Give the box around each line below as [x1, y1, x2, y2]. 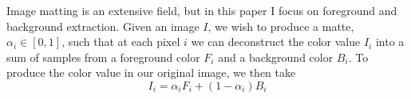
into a [375, 33, 405, 50]
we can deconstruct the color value [191, 33, 361, 50]
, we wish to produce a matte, [207, 17, 354, 34]
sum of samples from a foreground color [6, 48, 200, 65]
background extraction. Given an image [6, 17, 200, 34]
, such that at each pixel [61, 33, 180, 50]
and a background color [218, 48, 334, 65]
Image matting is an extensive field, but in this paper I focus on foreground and [6, 2, 397, 18]
